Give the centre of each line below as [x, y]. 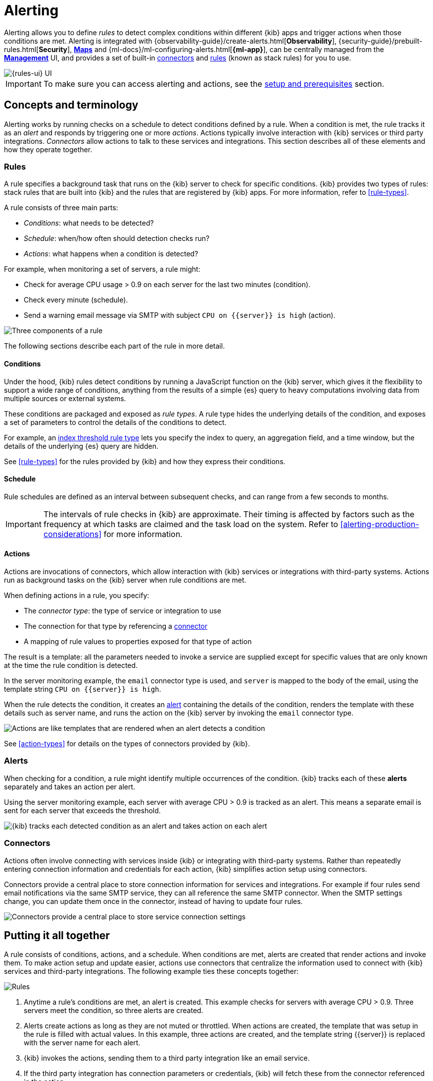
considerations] [72, 534]
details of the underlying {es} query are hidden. [81, 446]
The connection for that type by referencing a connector [116, 626]
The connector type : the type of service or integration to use [122, 611]
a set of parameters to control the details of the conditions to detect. [115, 422]
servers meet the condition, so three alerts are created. [114, 1011]
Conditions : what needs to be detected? [89, 223]
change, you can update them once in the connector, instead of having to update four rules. [153, 901]
